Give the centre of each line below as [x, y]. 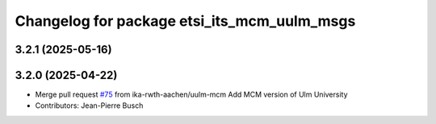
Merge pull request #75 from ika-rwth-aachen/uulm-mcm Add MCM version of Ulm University [191, 95]
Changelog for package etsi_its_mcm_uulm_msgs [185, 21]
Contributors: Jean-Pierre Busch [89, 105]
